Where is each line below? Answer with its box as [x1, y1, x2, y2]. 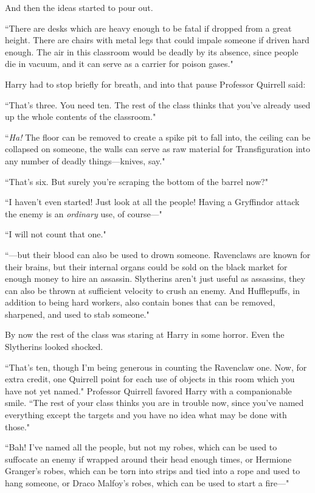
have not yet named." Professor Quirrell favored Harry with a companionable [5, 384, 292, 397]
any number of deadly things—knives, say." [5, 154, 165, 167]
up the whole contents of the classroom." [5, 110, 156, 123]
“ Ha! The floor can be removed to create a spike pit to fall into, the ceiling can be [5, 130, 311, 143]
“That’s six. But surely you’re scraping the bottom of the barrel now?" [5, 175, 268, 187]
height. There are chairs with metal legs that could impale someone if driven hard [5, 33, 310, 46]
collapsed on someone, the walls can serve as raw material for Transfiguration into [5, 142, 310, 155]
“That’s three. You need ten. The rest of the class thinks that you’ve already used [5, 98, 311, 111]
